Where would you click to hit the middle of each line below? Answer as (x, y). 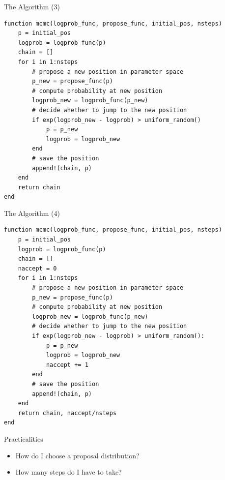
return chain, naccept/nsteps (67, 413)
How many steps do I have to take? (69, 472)
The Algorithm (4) (32, 213)
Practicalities (24, 438)
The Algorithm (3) (32, 6)
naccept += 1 (67, 365)
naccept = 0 (37, 268)
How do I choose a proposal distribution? (77, 455)
